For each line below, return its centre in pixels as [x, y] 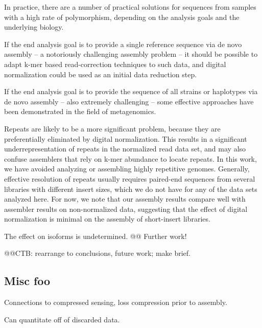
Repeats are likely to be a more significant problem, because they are [112, 128]
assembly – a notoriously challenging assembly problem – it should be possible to [131, 54]
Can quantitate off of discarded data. [62, 319]
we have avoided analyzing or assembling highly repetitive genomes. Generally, [127, 169]
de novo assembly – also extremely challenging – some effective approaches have [129, 101]
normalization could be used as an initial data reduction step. [101, 74]
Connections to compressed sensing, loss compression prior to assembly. [116, 302]
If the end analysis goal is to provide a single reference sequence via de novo [123, 44]
